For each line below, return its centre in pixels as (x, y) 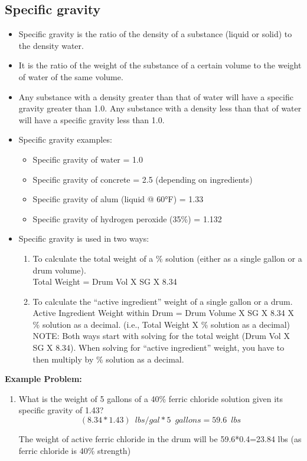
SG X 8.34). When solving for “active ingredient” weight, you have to (159, 348)
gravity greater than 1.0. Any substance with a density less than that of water (160, 108)
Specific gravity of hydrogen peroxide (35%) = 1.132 (127, 218)
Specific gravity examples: (65, 139)
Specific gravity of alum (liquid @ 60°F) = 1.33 (118, 199)
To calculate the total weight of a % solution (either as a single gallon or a (167, 258)
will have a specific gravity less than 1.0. (92, 119)
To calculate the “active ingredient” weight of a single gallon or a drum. (163, 301)
